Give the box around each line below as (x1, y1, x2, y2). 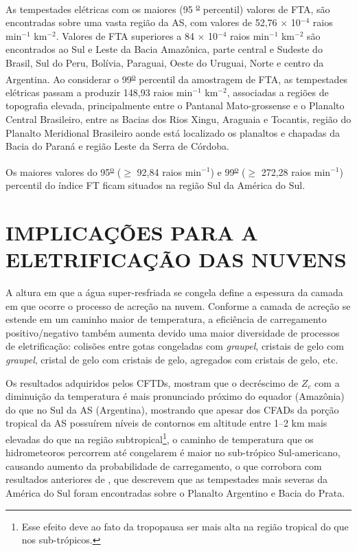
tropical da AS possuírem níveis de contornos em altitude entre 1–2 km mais (5, 416, 327, 430)
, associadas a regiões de (227, 85, 329, 99)
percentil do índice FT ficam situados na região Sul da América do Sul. (5, 178, 306, 192)
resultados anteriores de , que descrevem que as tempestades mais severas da (5, 472, 328, 486)
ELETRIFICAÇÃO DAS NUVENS (5, 245, 347, 273)
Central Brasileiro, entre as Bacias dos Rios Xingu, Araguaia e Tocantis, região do (5, 112, 352, 126)
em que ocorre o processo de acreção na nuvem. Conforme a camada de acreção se (5, 298, 351, 313)
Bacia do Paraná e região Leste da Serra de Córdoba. (5, 139, 229, 153)
